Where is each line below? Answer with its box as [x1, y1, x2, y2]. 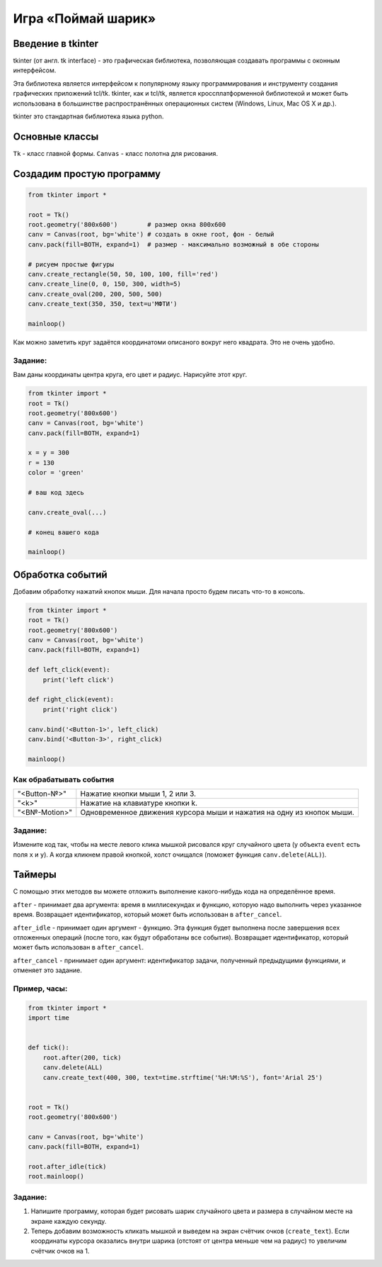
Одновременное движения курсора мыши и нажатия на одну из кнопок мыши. [80, 808, 355, 818]
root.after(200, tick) [42, 1053, 122, 1062]
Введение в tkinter [13, 38, 99, 50]
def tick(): [28, 1044, 70, 1052]
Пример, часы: [13, 984, 68, 993]
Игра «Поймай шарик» [13, 11, 156, 26]
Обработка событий [13, 568, 108, 580]
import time [28, 1014, 70, 1022]
